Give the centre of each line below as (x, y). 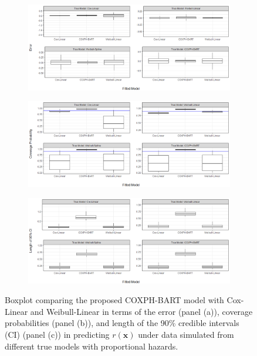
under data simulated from (186, 334)
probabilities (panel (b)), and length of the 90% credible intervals (122, 323)
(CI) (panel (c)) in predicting (57, 334)
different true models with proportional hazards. (92, 346)
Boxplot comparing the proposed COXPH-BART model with (114, 300)
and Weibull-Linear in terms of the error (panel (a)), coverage (141, 311)
